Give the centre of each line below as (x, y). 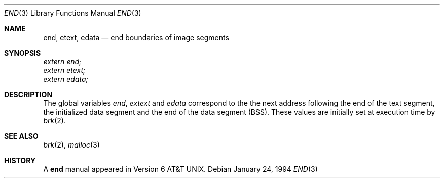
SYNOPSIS (23, 53)
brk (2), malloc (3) (71, 145)
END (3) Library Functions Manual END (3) (73, 13)
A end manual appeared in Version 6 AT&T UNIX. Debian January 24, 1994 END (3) (180, 169)
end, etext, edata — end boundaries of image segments (136, 37)
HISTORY (20, 160)
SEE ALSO (21, 136)
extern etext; (64, 70)
